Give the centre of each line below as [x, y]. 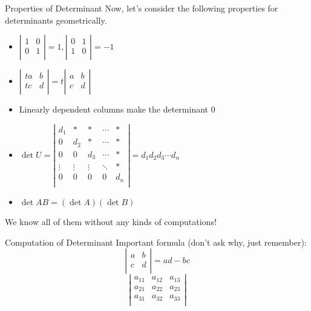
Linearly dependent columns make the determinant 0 [117, 109]
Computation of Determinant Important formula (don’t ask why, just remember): [156, 242]
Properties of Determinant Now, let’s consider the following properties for [142, 8]
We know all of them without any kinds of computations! [111, 221]
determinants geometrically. [56, 20]
